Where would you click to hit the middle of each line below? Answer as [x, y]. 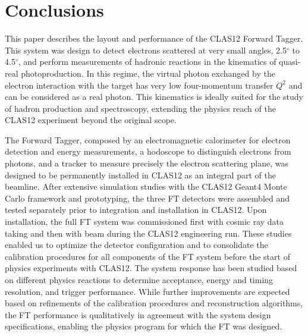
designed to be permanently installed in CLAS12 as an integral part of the [140, 175]
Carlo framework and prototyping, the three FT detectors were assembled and [147, 198]
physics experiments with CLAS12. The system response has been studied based [151, 268]
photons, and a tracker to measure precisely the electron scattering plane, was [147, 163]
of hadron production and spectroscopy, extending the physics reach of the [140, 108]
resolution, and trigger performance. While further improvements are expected [147, 291]
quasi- [290, 62]
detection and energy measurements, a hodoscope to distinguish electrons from [148, 151]
